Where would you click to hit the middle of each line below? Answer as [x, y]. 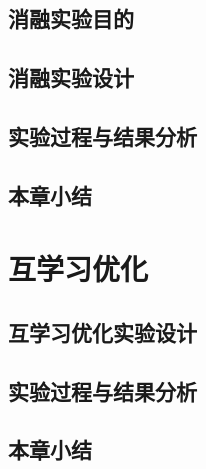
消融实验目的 [71, 18]
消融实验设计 [71, 77]
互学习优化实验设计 [102, 331]
